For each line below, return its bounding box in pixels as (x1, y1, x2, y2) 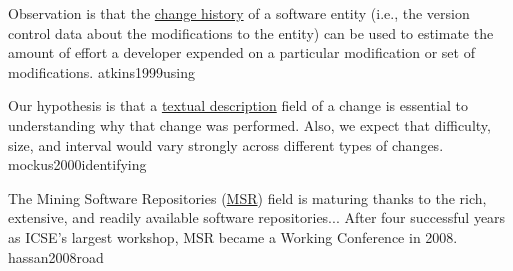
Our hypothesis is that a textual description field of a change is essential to (8, 95, 468, 116)
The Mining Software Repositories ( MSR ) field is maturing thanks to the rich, (8, 187, 487, 208)
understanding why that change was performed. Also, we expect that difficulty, (8, 114, 491, 135)
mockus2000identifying (8, 154, 147, 175)
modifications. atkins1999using (8, 61, 195, 82)
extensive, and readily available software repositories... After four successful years (8, 207, 506, 228)
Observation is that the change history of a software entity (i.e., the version (8, 3, 470, 23)
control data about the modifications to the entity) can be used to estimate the (8, 22, 494, 43)
